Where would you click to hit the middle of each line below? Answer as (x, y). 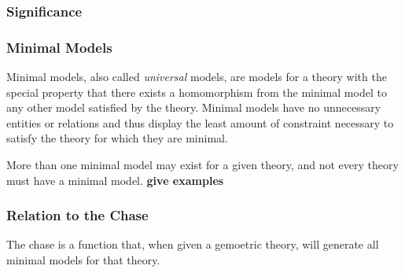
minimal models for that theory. (83, 260)
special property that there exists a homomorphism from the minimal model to (197, 92)
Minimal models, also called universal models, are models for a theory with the (197, 77)
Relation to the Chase (77, 215)
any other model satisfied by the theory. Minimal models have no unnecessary (194, 107)
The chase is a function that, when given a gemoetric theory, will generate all (193, 244)
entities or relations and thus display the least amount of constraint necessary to (200, 122)
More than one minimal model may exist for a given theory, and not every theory (202, 165)
